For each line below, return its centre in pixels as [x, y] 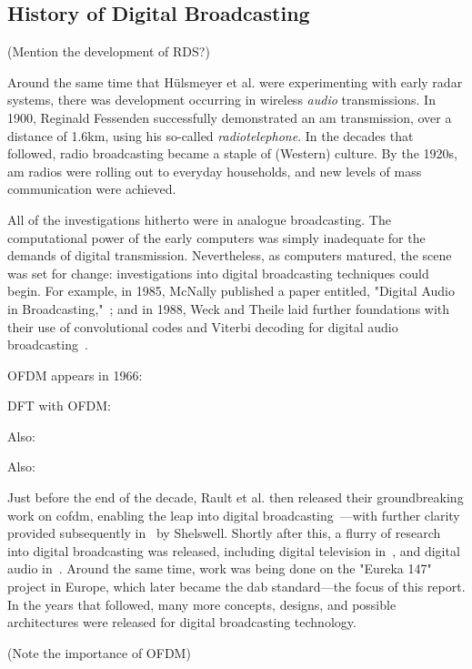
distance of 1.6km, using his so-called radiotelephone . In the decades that [211, 135]
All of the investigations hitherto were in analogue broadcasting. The [199, 219]
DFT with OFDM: [59, 405]
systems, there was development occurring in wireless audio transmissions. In [221, 100]
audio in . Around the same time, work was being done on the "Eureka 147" [220, 568]
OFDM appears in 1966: [75, 375]
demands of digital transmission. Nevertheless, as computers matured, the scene [230, 255]
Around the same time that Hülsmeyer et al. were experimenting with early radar [235, 81]
